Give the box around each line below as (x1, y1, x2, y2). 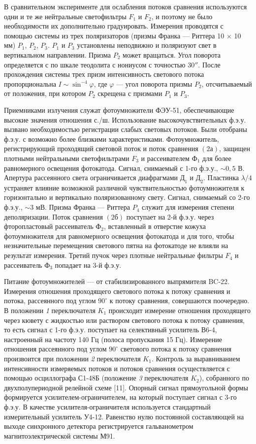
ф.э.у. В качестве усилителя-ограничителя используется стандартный (4, 401, 211, 412)
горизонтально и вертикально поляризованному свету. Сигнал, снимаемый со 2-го (4, 192, 250, 202)
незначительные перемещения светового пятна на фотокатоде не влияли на (4, 240, 228, 251)
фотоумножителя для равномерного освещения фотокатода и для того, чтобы (4, 230, 234, 241)
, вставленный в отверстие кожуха (103, 221, 206, 231)
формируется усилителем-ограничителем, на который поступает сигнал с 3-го (4, 392, 237, 402)
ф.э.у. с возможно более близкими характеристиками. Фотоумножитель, (4, 133, 219, 144)
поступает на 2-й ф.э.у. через (126, 211, 214, 222)
